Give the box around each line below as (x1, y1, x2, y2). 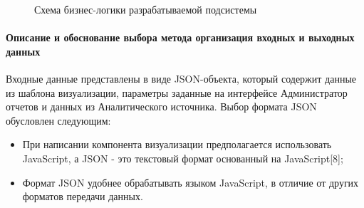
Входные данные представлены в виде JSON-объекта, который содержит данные (6, 71, 357, 85)
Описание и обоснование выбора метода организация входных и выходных (6, 30, 355, 45)
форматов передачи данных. (22, 189, 143, 204)
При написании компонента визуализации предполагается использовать (22, 137, 332, 152)
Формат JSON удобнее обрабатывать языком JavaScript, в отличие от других (22, 175, 359, 189)
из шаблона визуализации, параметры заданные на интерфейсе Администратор (6, 85, 348, 100)
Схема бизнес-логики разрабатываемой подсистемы (34, 2, 257, 16)
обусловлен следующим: (6, 113, 111, 128)
